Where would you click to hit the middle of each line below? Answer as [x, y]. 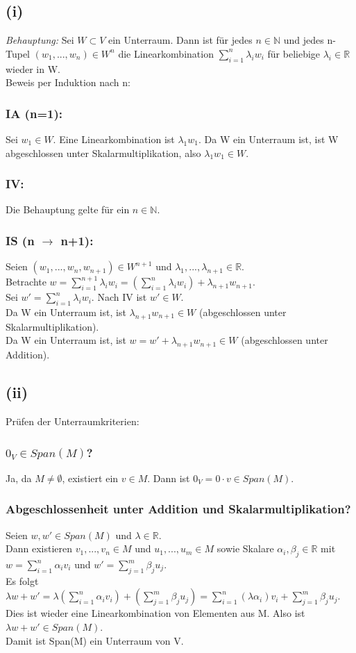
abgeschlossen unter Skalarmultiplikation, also [103, 152]
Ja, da [19, 478]
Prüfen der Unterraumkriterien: [73, 421]
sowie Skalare [245, 548]
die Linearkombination [166, 53]
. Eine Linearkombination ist [114, 139]
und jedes [304, 40]
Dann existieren [39, 548]
